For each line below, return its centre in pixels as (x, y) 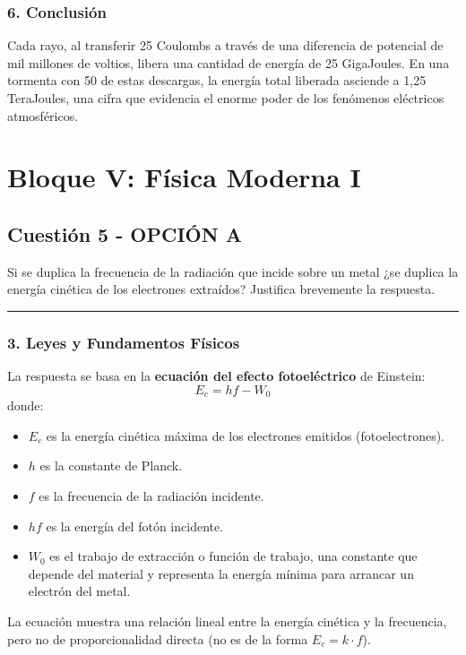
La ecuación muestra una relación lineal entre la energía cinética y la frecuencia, (227, 621)
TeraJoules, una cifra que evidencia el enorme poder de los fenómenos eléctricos (226, 98)
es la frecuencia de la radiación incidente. (151, 496)
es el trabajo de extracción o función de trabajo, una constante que (233, 556)
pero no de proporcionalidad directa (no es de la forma (158, 638)
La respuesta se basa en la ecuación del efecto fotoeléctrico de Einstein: (216, 376)
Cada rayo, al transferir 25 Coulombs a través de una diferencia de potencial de (225, 45)
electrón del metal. (79, 591)
